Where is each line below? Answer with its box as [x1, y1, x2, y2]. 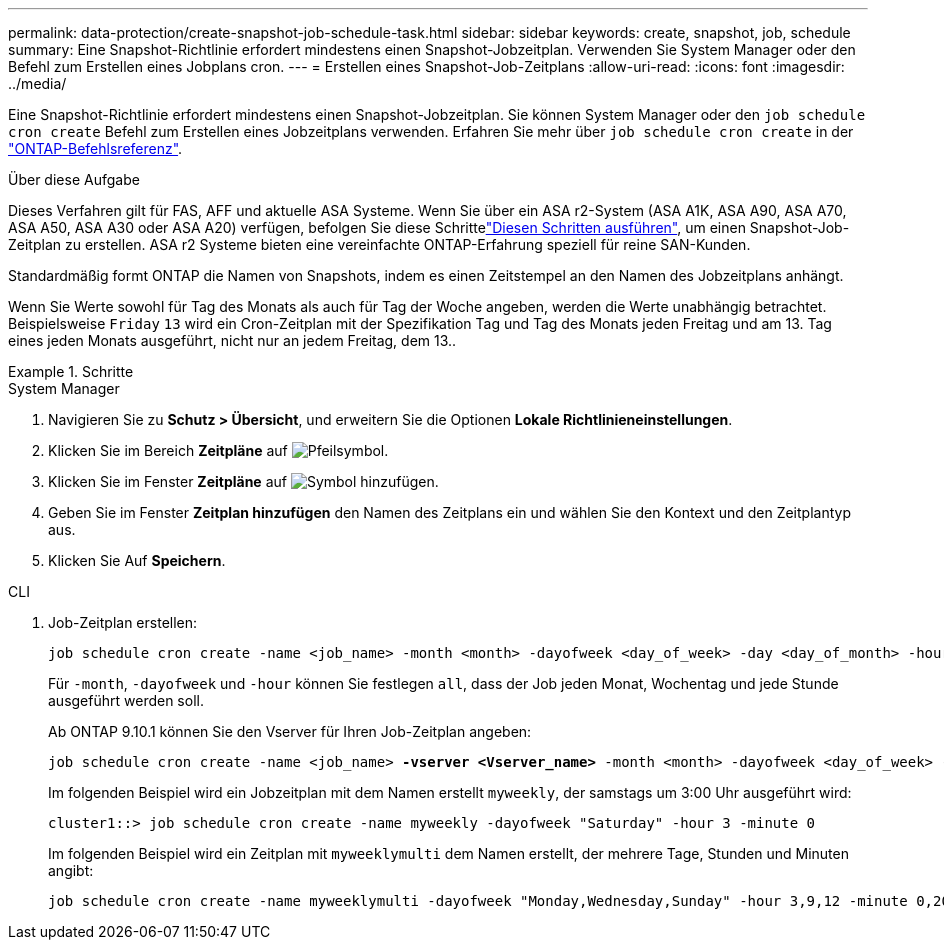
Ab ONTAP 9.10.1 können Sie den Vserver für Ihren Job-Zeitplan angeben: [48, 723, 532, 740]
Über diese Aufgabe [8, 171, 140, 188]
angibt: [48, 862, 94, 879]
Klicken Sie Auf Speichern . [48, 552, 226, 569]
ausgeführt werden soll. [48, 692, 204, 709]
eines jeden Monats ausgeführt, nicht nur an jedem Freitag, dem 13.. [8, 332, 457, 349]
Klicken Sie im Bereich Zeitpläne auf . [48, 442, 389, 459]
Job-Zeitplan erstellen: [48, 614, 198, 631]
